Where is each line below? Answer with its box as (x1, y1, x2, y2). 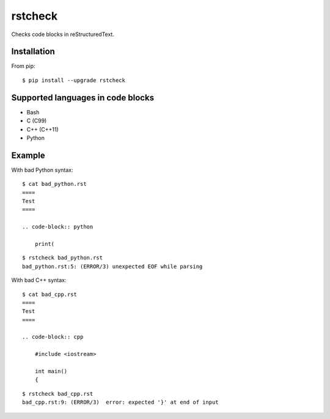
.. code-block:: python (22, 223, 94, 231)
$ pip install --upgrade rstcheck (22, 76, 125, 84)
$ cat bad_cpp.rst (22, 291, 78, 298)
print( (34, 240, 55, 247)
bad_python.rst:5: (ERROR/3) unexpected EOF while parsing (22, 263, 203, 270)
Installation (11, 46, 55, 57)
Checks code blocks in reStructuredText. (11, 31, 114, 38)
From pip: (11, 62, 36, 70)
